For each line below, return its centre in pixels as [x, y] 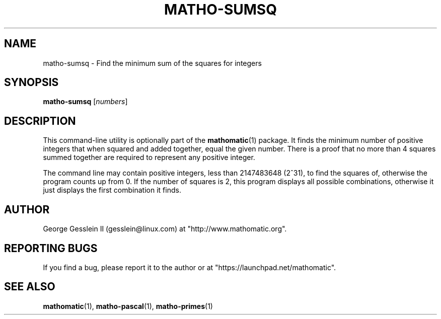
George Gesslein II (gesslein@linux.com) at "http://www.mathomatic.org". [165, 229]
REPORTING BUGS [51, 248]
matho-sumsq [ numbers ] [85, 102]
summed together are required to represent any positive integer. [149, 157]
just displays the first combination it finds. [112, 190]
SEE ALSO [30, 287]
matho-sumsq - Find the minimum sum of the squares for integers [152, 63]
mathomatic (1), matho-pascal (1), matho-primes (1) [128, 306]
